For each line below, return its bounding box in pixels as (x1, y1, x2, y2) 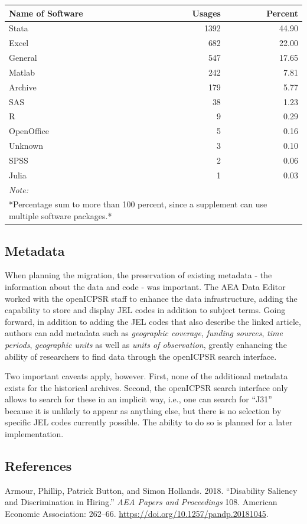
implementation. (5, 428, 64, 440)
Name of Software (9, 6, 83, 19)
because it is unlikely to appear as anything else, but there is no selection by (5, 404, 282, 416)
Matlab (9, 66, 35, 78)
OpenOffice (9, 125, 50, 137)
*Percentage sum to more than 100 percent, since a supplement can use (9, 198, 267, 210)
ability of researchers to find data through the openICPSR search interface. (5, 350, 277, 362)
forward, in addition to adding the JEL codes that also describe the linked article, (5, 315, 301, 327)
